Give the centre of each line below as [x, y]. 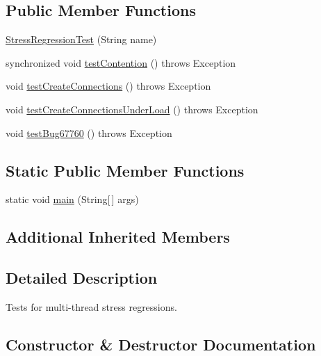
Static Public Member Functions [125, 170]
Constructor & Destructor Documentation [161, 344]
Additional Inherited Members [118, 237]
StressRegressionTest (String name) [81, 39]
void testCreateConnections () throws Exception [108, 86]
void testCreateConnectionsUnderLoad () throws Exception [132, 109]
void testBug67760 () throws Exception [89, 132]
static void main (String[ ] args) [72, 199]
